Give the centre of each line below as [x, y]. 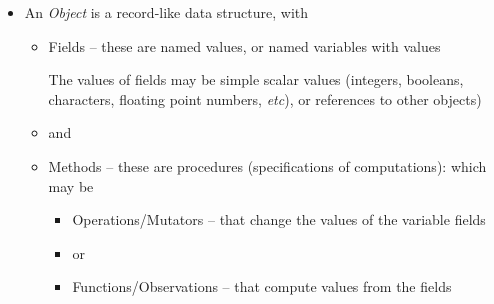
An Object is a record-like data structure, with [166, 12]
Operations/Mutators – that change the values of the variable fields [279, 219]
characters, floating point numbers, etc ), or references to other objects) [265, 98]
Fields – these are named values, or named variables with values [244, 45]
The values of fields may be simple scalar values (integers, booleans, [256, 79]
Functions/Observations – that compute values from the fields [262, 286]
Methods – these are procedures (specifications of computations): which [267, 165]
